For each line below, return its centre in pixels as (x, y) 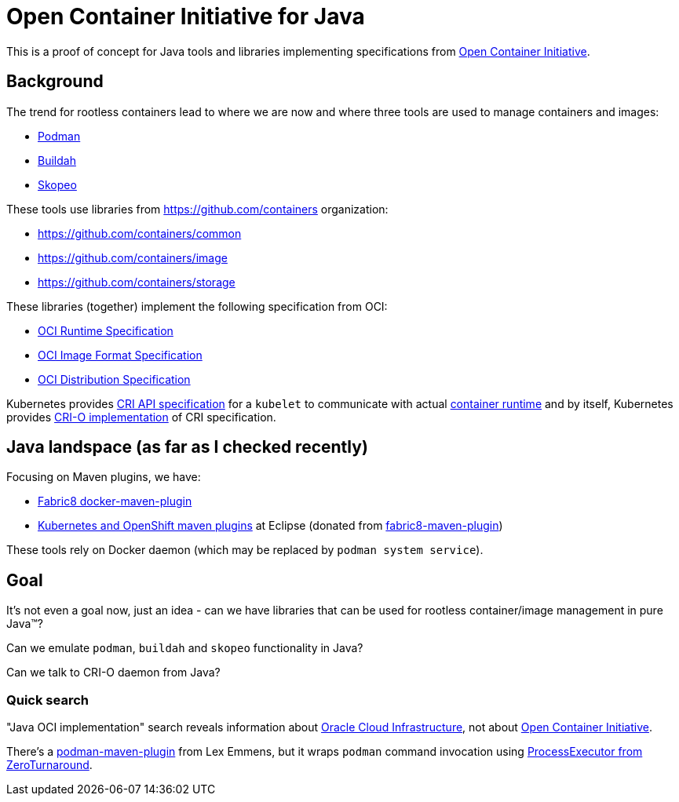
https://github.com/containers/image (133, 257)
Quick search (47, 700)
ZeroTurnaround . (49, 765)
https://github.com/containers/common (140, 233)
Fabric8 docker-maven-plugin (115, 501)
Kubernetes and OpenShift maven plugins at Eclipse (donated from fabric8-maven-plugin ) (270, 526)
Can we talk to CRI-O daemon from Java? (113, 673)
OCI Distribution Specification (114, 379)
